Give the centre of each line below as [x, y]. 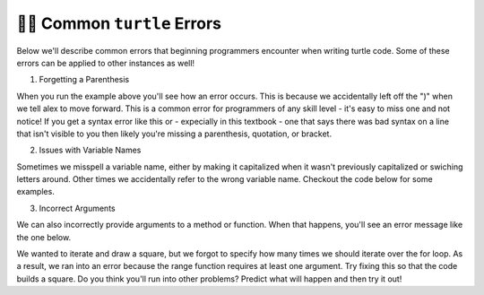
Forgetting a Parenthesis [84, 80]
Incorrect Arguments [77, 208]
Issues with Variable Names [90, 150]
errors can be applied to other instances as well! [106, 63]
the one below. [44, 237]
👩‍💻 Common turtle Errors [119, 23]
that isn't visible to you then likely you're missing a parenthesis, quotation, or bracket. [174, 134]
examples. [36, 192]
